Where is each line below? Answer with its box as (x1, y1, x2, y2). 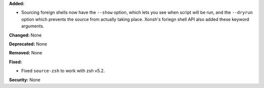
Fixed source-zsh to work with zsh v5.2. (21, 68, 105, 74)
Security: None (9, 77, 41, 83)
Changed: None (9, 32, 42, 38)
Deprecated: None (9, 41, 47, 47)
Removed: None (9, 50, 43, 56)
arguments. (21, 23, 44, 29)
